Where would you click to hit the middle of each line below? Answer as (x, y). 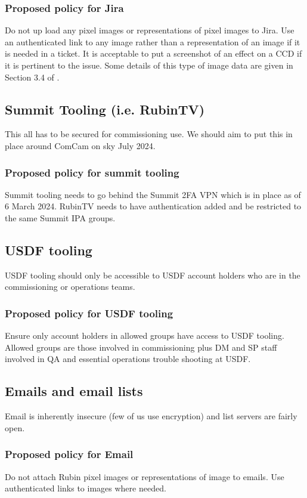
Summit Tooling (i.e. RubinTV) (105, 109)
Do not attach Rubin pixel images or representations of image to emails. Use (145, 476)
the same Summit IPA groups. (60, 217)
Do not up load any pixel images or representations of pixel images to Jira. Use (150, 30)
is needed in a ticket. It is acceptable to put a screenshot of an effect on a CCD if (153, 53)
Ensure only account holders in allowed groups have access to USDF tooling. (145, 335)
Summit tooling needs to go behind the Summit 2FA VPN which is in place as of (153, 194)
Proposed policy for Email (69, 454)
